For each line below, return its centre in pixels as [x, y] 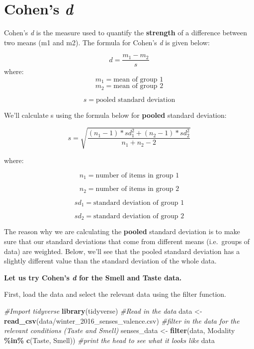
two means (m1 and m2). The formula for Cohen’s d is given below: [107, 42]
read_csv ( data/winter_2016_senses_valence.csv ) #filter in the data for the [122, 320]
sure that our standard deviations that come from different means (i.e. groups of [127, 241]
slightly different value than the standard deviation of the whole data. [110, 261]
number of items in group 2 [137, 189]
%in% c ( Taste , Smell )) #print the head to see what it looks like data [109, 340]
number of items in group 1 [137, 175]
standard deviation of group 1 [139, 203]
